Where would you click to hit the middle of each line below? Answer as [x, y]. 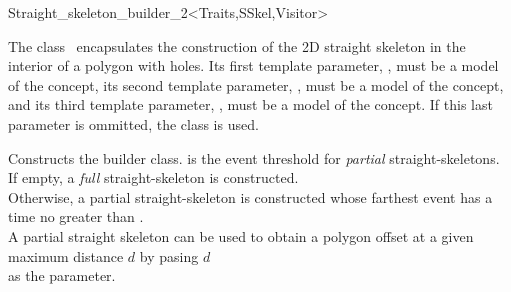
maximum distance [66, 255]
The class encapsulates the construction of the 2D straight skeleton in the [237, 45]
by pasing [169, 255]
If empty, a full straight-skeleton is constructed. [153, 177]
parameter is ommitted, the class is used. [133, 123]
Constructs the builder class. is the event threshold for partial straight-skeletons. [254, 157]
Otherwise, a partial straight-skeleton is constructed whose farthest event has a [250, 196]
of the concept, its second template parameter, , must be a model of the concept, [256, 84]
